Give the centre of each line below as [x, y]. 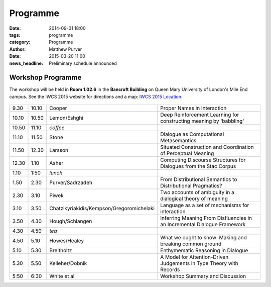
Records [170, 270]
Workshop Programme [45, 78]
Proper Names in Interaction [193, 108]
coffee [57, 128]
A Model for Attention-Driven [194, 257]
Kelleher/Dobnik [68, 263]
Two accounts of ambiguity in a [197, 193]
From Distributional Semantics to [199, 179]
